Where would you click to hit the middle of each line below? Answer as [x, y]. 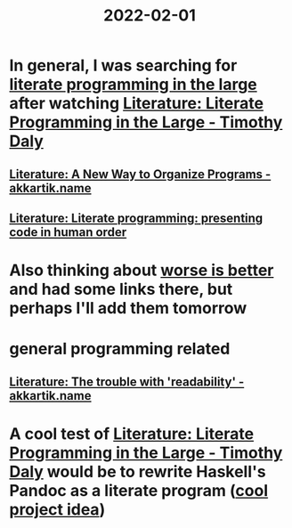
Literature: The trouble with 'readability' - [127, 382]
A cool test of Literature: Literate [132, 434]
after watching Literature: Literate [137, 104]
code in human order [68, 232]
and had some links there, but [121, 289]
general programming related [120, 349]
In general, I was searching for [123, 65]
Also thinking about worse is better [142, 270]
